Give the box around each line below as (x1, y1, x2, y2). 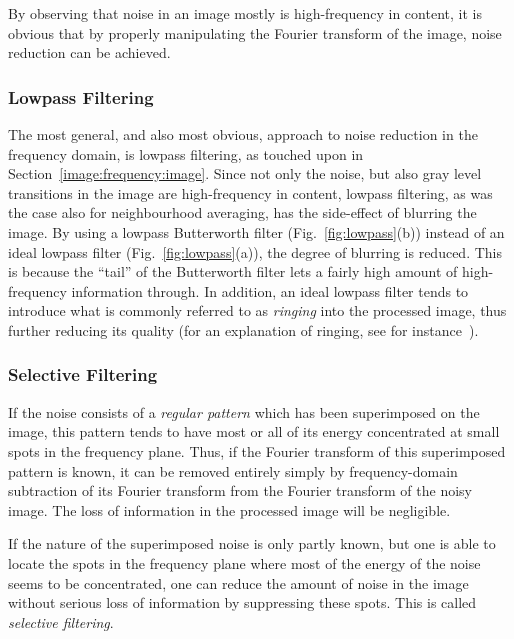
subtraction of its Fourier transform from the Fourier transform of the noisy (8, 480, 473, 501)
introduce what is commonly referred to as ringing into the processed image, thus (8, 300, 507, 321)
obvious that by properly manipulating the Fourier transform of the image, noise (8, 22, 502, 43)
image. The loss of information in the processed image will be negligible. (8, 499, 451, 520)
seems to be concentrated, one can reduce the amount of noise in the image (8, 572, 469, 593)
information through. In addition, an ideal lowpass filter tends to (71, 280, 469, 301)
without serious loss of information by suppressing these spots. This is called (8, 592, 477, 613)
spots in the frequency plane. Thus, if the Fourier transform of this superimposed (8, 440, 506, 461)
